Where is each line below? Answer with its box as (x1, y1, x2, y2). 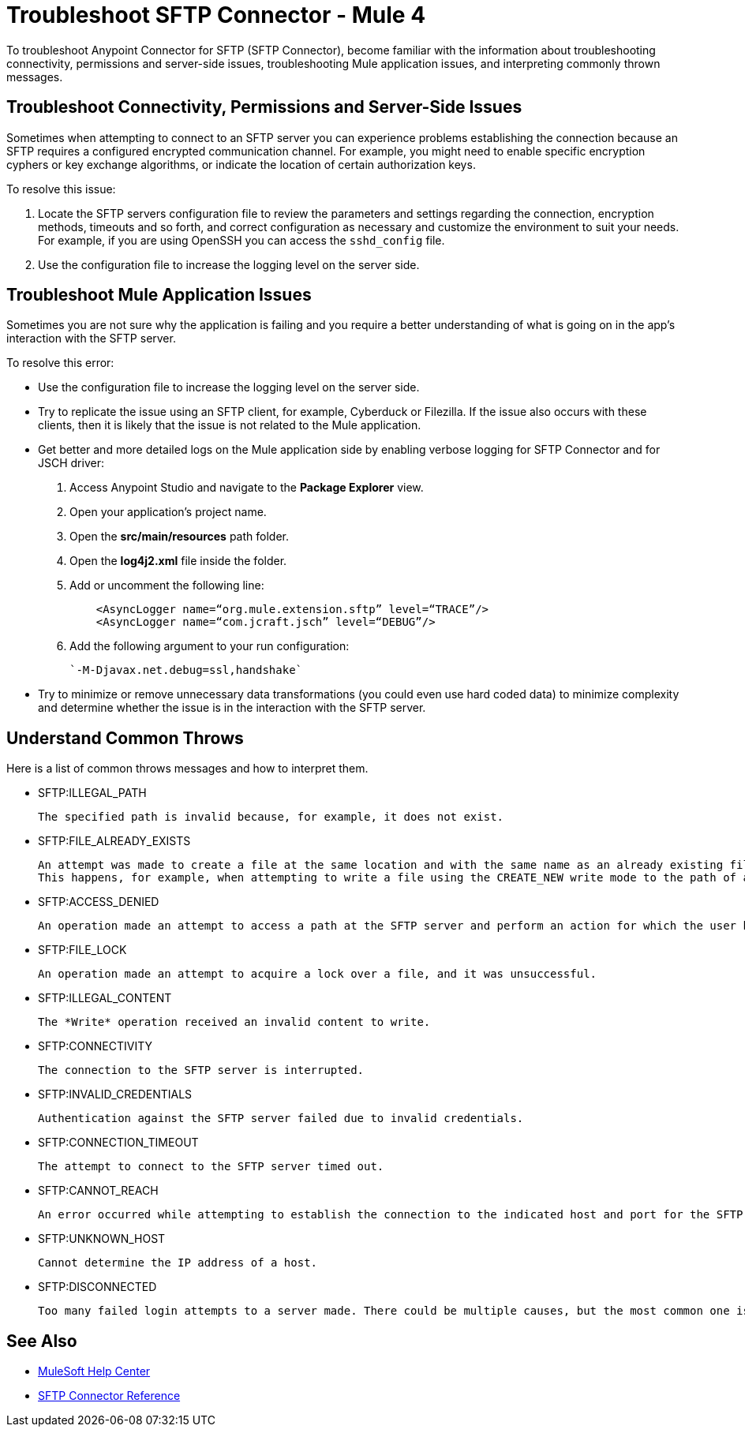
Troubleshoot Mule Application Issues (6, 285, 312, 305)
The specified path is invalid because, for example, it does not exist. (38, 810, 504, 824)
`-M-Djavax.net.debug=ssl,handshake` (69, 664, 303, 677)
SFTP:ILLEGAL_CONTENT (38, 991, 172, 1005)
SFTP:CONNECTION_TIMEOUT (38, 1136, 199, 1150)
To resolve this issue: (6, 181, 116, 196)
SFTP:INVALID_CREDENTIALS (38, 1087, 193, 1102)
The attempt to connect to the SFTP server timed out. (38, 1160, 384, 1173)
